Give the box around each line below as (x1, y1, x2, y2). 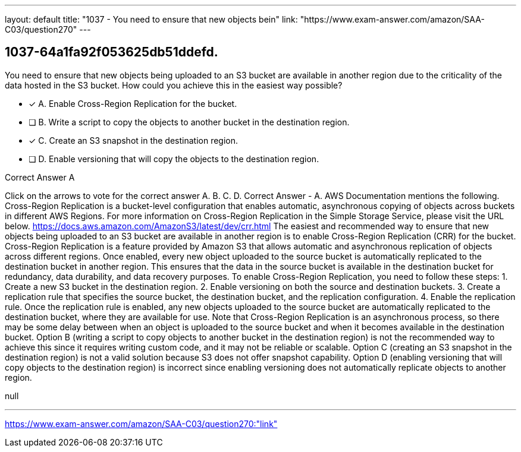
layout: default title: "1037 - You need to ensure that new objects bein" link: (5, 14, 298, 24)
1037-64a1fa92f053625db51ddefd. (5, 45, 218, 60)
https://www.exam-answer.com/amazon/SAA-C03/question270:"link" (5, 418, 278, 429)
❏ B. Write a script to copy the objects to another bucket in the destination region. (29, 116, 350, 127)
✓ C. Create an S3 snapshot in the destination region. (29, 135, 238, 146)
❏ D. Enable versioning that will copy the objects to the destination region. (29, 153, 319, 164)
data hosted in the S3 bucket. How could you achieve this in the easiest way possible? (5, 80, 343, 90)
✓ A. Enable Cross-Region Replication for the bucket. (29, 98, 237, 109)
